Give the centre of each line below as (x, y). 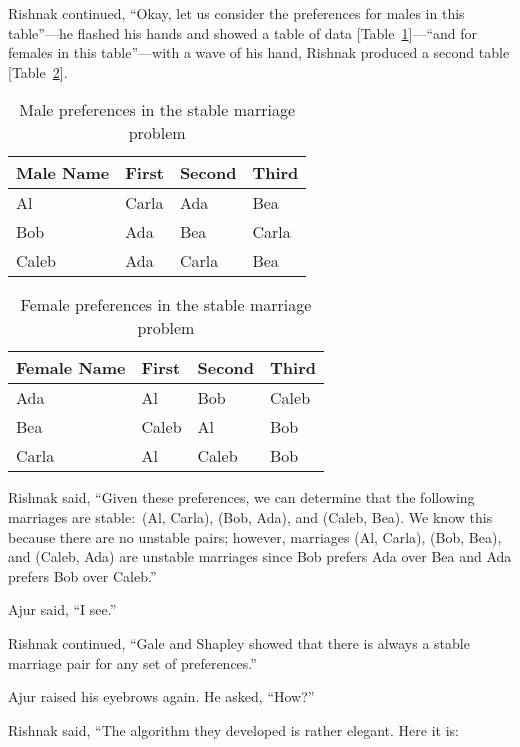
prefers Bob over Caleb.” (82, 575)
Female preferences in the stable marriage (166, 305)
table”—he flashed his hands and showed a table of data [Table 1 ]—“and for (242, 32)
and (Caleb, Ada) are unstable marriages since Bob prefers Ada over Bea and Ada (260, 556)
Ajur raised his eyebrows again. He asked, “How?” (161, 696)
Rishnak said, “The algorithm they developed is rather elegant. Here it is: (233, 729)
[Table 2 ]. (38, 71)
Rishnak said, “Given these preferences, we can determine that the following (241, 497)
